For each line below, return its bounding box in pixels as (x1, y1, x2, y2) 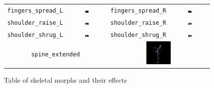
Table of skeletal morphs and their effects (4, 75, 127, 85)
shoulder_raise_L (7, 19, 63, 26)
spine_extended (31, 51, 80, 58)
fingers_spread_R (110, 7, 166, 14)
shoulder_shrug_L (7, 31, 63, 38)
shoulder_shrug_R (110, 31, 166, 38)
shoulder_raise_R (110, 19, 166, 26)
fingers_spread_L (7, 7, 63, 14)
